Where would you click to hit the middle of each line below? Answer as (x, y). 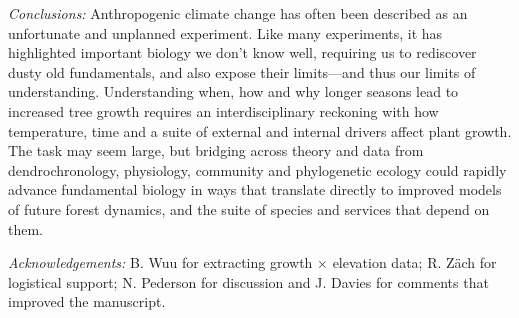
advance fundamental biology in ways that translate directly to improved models (255, 189)
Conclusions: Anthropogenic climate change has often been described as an (238, 13)
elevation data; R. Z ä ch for (414, 262)
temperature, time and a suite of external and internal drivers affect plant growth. (260, 130)
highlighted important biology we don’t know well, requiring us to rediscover (242, 52)
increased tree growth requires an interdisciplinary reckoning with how (223, 110)
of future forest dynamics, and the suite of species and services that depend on (249, 208)
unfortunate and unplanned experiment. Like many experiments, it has (225, 32)
